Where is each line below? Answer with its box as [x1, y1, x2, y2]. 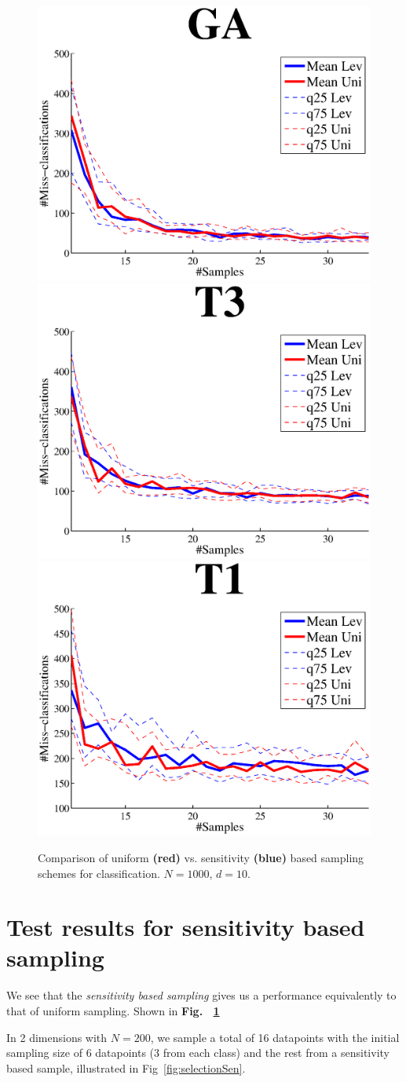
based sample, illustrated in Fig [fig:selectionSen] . [6, 1059, 246, 1076]
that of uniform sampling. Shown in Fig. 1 [6, 1003, 220, 1019]
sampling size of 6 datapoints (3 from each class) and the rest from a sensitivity [6, 1044, 390, 1061]
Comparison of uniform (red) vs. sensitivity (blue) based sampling [38, 849, 364, 865]
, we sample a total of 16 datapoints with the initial [150, 1029, 400, 1045]
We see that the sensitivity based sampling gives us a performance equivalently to [6, 987, 397, 1003]
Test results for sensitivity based [6, 911, 365, 943]
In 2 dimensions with [6, 1029, 108, 1045]
